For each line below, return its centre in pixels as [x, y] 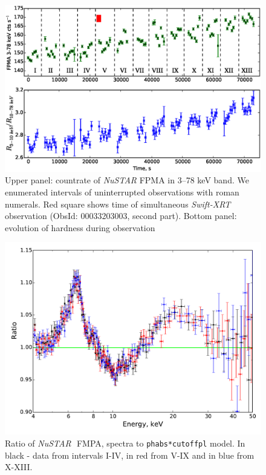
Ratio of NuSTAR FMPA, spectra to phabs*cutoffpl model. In [125, 443]
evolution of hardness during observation [80, 227]
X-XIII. [19, 467]
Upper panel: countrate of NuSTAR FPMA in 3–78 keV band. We [127, 180]
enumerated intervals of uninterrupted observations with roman [122, 192]
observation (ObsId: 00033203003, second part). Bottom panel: [121, 216]
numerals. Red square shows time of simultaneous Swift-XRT [118, 204]
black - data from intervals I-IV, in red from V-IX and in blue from [130, 455]
